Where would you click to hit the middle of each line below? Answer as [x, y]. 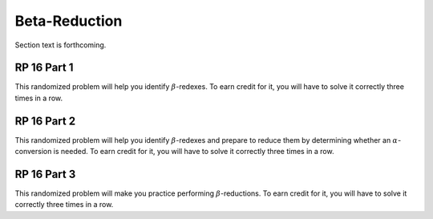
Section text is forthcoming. [61, 45]
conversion [33, 152]
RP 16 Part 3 [45, 174]
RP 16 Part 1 [44, 68]
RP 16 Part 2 [45, 121]
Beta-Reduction [69, 21]
